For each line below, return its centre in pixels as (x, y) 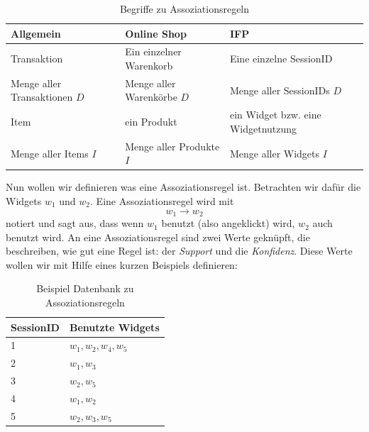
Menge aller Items (50, 153)
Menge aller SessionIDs (280, 90)
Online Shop (156, 33)
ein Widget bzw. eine (275, 115)
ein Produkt (151, 122)
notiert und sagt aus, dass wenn (75, 223)
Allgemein (36, 33)
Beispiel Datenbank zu (85, 288)
